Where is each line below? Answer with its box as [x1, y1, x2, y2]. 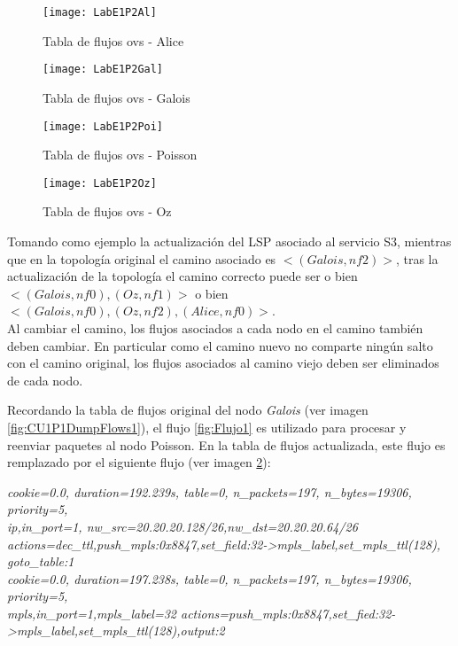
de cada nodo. [7, 370, 83, 389]
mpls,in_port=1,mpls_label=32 [7, 603, 176, 622]
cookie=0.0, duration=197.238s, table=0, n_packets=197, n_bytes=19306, [7, 569, 412, 588]
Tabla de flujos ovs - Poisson [43, 145, 198, 164]
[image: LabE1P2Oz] [43, 176, 157, 190]
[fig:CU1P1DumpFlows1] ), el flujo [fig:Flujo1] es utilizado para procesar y [7, 417, 407, 436]
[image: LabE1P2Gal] [43, 63, 164, 76]
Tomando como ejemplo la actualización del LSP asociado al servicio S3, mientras [7, 232, 452, 250]
